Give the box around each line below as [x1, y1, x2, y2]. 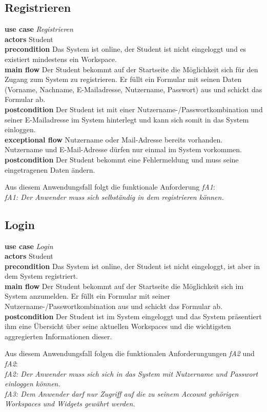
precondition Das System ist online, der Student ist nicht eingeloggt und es [5, 44, 247, 54]
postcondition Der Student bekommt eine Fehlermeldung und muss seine [5, 154, 239, 164]
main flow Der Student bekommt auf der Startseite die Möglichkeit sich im [5, 280, 244, 291]
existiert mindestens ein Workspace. [5, 53, 117, 64]
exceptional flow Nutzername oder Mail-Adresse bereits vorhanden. [5, 134, 223, 145]
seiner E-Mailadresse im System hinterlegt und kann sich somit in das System [5, 114, 249, 125]
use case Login [5, 240, 53, 251]
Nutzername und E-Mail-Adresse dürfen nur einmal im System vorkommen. [5, 144, 242, 155]
